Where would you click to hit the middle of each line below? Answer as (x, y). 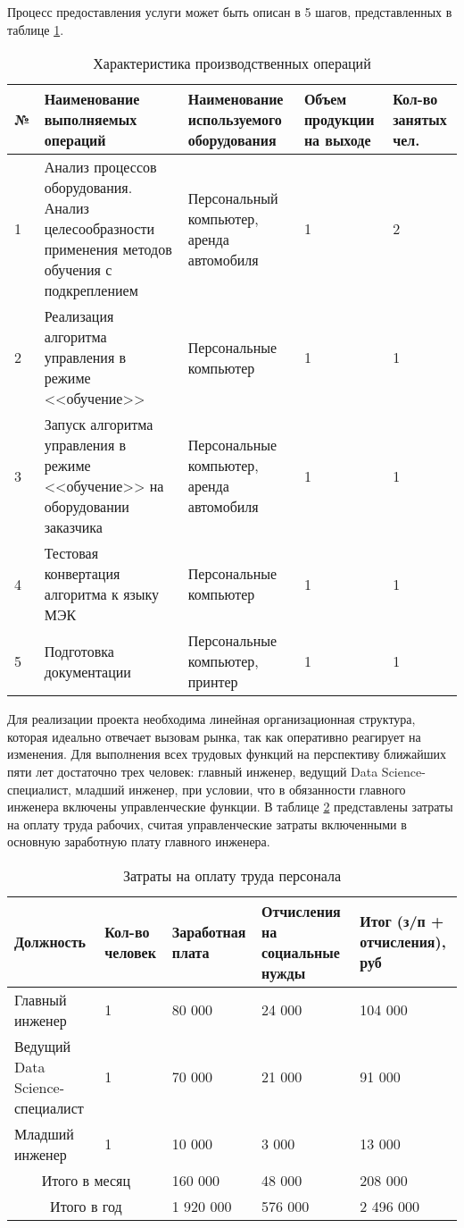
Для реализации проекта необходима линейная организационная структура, (211, 719)
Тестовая (71, 553)
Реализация (79, 316)
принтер (213, 682)
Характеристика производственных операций (232, 63)
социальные (300, 952)
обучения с (78, 270)
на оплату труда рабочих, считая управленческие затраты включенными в (207, 824)
